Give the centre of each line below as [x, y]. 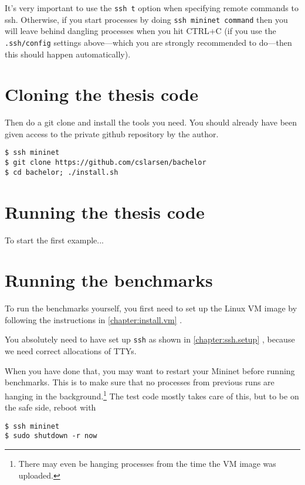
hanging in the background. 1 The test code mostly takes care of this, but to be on [152, 395]
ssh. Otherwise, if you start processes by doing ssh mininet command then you [146, 19]
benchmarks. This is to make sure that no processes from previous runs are [140, 382]
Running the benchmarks [109, 280]
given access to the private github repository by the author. [112, 133]
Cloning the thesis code [101, 94]
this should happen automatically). [68, 54]
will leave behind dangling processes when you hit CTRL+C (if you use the [140, 31]
